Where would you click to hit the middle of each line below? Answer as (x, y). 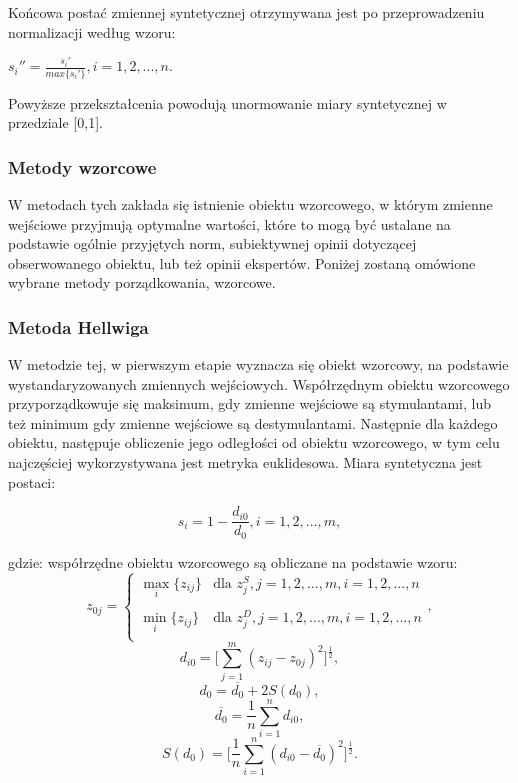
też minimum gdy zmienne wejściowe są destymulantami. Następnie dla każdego (253, 422)
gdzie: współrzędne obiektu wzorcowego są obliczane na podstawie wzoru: (233, 561)
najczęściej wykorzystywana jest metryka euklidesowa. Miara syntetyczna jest (245, 462)
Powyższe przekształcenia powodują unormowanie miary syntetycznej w (227, 102)
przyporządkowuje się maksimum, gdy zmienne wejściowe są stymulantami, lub (250, 403)
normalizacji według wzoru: (92, 31)
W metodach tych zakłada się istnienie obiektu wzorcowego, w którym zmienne (250, 203)
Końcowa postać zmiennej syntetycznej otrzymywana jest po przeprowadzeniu (246, 12)
